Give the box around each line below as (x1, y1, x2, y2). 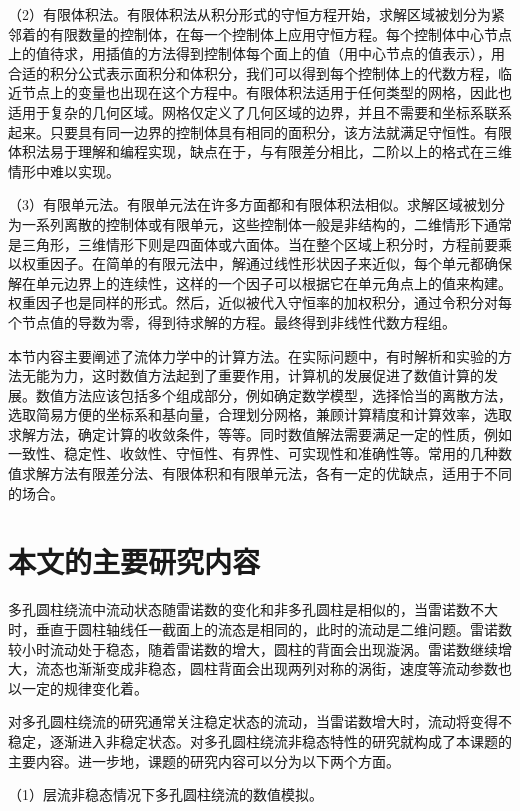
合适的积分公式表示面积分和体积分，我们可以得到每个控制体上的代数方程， (8, 62, 498, 83)
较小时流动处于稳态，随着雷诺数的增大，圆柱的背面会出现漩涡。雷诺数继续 (8, 638, 498, 659)
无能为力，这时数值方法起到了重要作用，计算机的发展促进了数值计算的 (21, 365, 484, 386)
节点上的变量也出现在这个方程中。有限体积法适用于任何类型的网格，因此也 (21, 82, 512, 103)
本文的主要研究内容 (8, 541, 261, 582)
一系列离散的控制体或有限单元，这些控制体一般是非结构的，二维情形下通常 (21, 213, 512, 234)
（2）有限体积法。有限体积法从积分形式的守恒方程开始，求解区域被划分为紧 (8, 4, 505, 24)
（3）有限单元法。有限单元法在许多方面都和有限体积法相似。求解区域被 (8, 194, 477, 215)
